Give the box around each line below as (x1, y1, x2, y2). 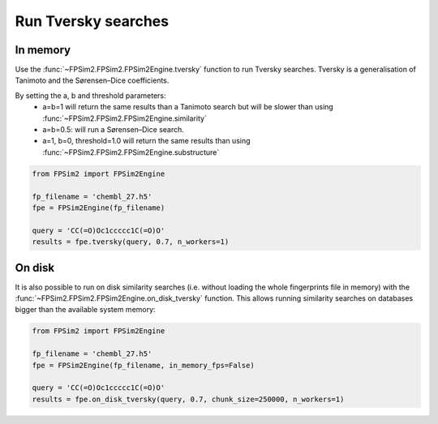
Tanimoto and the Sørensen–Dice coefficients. (15, 75, 170, 85)
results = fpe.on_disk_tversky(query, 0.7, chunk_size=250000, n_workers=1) (32, 394, 345, 404)
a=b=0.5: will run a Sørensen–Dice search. (42, 125, 184, 135)
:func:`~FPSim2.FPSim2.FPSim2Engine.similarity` (42, 113, 207, 123)
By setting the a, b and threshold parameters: (15, 90, 166, 101)
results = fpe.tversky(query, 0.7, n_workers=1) (32, 238, 230, 246)
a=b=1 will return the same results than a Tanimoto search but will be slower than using (42, 102, 334, 112)
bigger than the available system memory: (15, 305, 156, 315)
